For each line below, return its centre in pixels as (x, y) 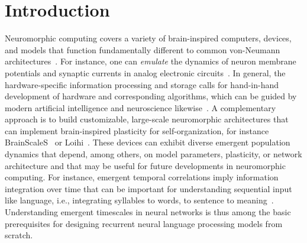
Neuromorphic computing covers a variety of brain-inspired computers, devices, (148, 38)
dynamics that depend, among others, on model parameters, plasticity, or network (153, 154)
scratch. (19, 235)
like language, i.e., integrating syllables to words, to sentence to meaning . (139, 200)
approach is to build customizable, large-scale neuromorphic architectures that (147, 119)
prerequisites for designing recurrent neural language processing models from (144, 223)
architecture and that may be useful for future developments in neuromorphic (145, 165)
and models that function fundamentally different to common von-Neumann (143, 49)
